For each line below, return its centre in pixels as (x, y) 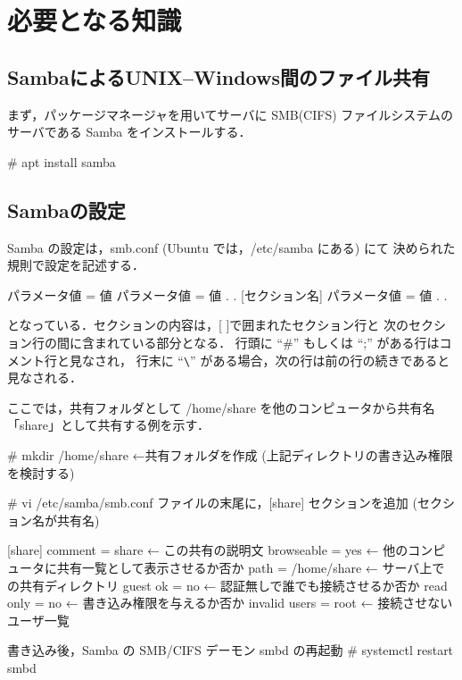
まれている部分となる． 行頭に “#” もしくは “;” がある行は (267, 342)
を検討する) (41, 472)
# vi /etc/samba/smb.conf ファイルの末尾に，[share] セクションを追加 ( (212, 503)
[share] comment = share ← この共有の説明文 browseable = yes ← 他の (208, 550)
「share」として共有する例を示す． (109, 425)
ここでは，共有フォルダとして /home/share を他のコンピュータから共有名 (221, 407)
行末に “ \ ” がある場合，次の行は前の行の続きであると (293, 360)
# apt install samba (62, 161)
